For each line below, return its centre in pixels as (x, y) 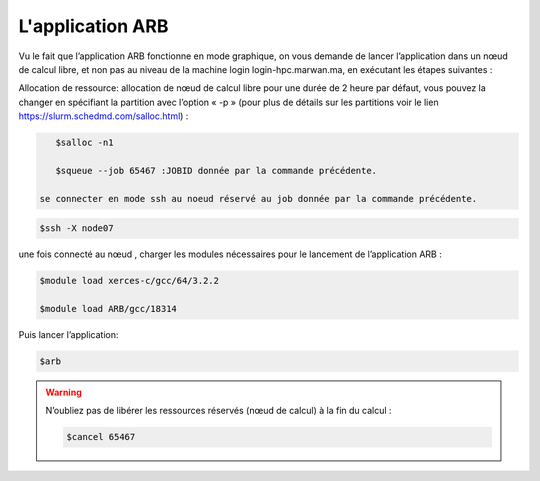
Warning (63, 392)
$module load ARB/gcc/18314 (108, 308)
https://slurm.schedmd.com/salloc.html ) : (103, 116)
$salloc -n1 (84, 143)
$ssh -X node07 (76, 228)
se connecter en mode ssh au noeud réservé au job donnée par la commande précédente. (258, 198)
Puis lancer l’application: (68, 334)
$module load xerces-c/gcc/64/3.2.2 (129, 281)
